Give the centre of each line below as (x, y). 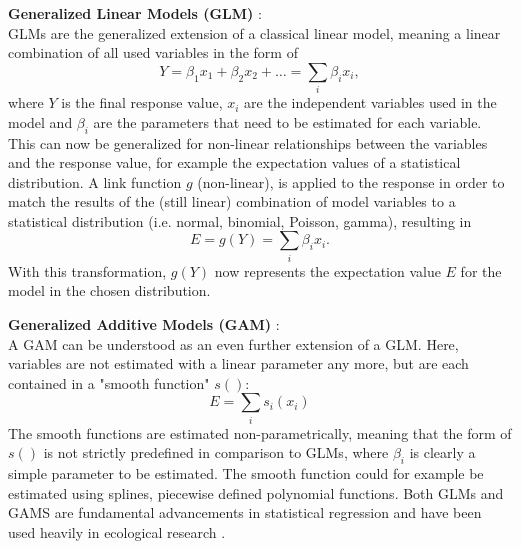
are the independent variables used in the (370, 102)
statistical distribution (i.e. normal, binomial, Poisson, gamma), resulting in (240, 220)
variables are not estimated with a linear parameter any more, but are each (238, 363)
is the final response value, (142, 102)
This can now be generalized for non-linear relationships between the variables (248, 142)
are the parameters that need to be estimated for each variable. (287, 121)
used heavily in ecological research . (117, 531)
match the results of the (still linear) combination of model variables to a (232, 201)
